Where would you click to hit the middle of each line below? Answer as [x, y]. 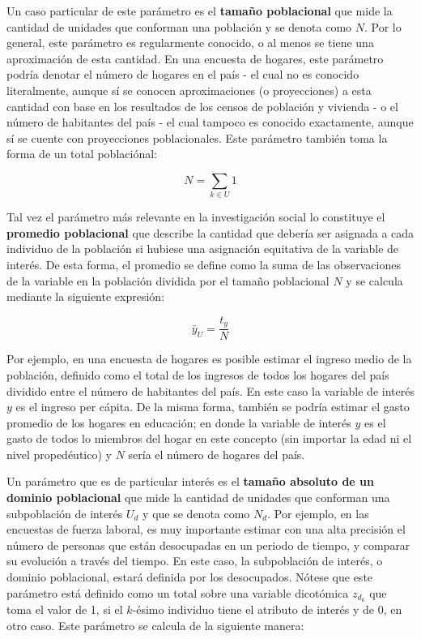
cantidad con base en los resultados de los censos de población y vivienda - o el [202, 106]
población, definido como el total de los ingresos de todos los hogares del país [198, 374]
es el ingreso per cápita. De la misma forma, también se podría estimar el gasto [213, 407]
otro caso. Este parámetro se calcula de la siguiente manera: [155, 626]
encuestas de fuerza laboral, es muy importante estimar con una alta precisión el [206, 529]
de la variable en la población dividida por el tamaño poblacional [168, 280]
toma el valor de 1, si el [65, 609]
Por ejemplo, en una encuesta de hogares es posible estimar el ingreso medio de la [209, 359]
